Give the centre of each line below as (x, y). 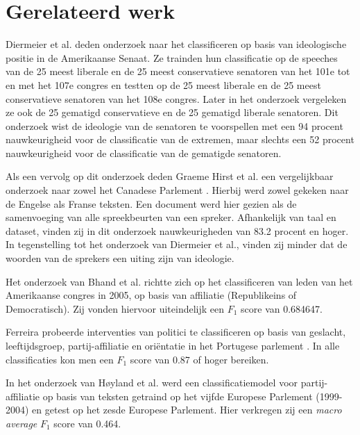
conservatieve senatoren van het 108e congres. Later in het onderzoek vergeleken (176, 98)
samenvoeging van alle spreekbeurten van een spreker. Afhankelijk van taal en (171, 217)
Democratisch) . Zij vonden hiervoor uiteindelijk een (115, 308)
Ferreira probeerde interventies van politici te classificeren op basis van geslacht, (176, 332)
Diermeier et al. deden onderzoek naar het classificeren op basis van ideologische (176, 44)
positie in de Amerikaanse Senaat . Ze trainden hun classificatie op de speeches (172, 57)
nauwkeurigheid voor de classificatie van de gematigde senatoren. (144, 153)
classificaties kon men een (60, 359)
